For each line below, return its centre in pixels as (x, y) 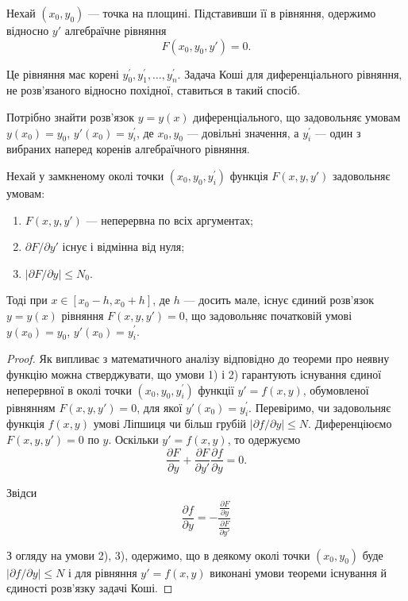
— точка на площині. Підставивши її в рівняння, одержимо (232, 13)
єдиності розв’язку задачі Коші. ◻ (90, 588)
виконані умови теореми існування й (298, 572)
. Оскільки (133, 439)
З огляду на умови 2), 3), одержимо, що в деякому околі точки (158, 555)
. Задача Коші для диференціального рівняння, (290, 73)
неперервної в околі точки (69, 389)
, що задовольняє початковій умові (268, 315)
